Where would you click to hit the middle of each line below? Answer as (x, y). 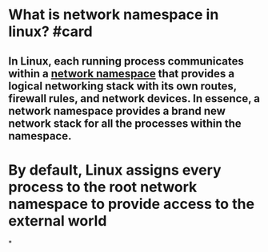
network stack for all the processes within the (125, 123)
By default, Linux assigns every (115, 170)
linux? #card (51, 31)
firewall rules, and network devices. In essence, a (134, 98)
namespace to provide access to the (131, 204)
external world (58, 220)
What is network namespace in (114, 15)
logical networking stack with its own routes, (123, 86)
